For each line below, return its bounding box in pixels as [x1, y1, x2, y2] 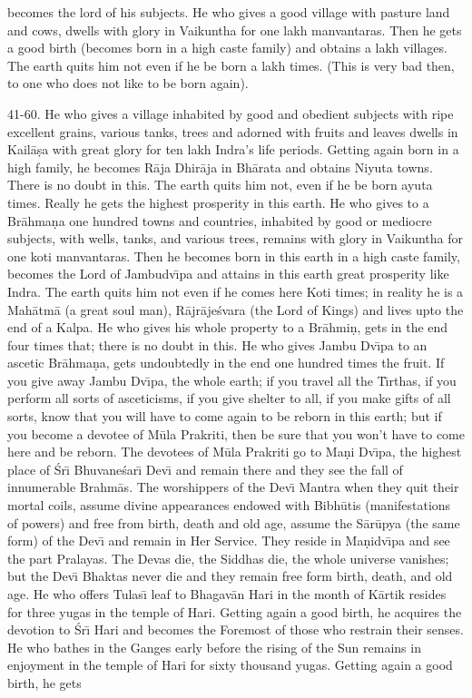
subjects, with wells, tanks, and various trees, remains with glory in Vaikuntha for [7, 229, 464, 248]
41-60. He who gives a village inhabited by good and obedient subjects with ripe [7, 103, 454, 123]
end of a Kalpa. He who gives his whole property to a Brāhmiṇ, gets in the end [7, 318, 448, 337]
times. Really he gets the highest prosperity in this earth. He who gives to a [7, 192, 429, 211]
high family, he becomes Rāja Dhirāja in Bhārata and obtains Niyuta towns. [7, 157, 433, 176]
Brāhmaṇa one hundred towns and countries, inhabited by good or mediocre [7, 211, 432, 230]
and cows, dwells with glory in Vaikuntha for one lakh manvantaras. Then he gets [7, 20, 462, 39]
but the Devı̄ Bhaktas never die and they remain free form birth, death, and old [7, 566, 453, 585]
